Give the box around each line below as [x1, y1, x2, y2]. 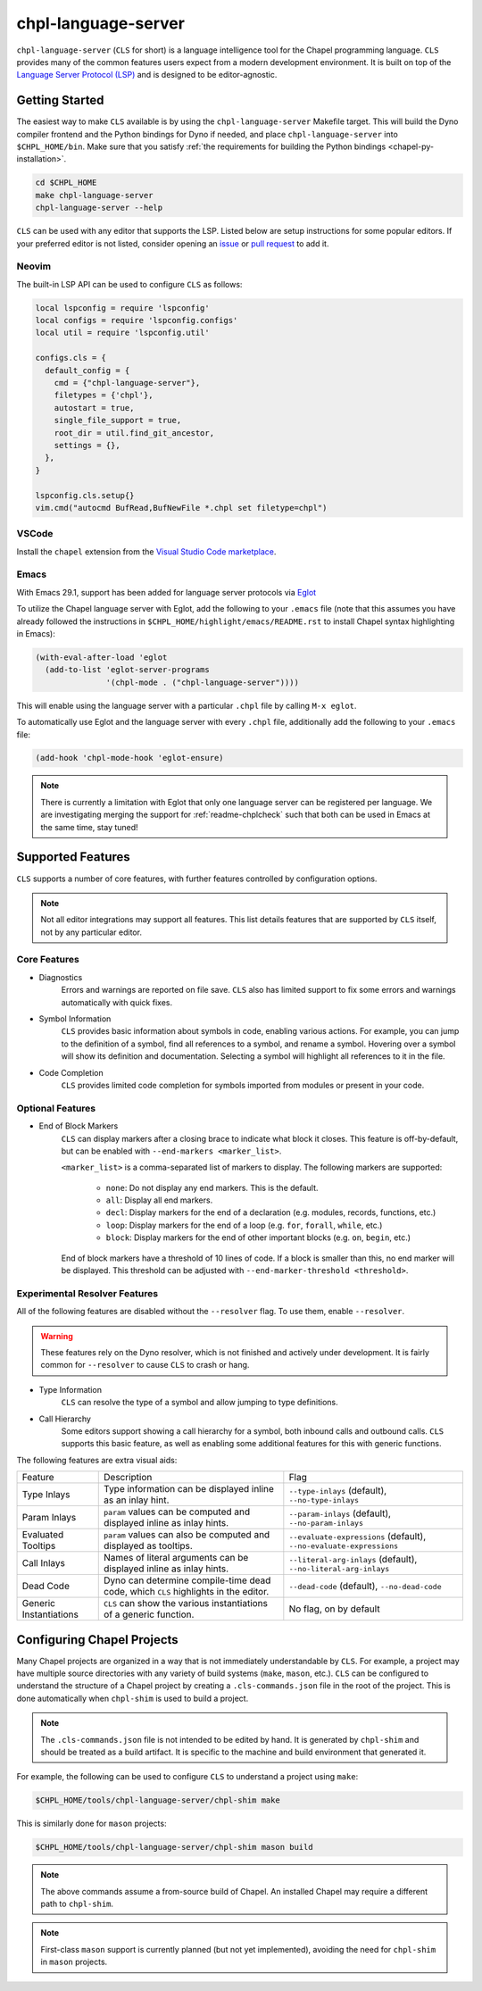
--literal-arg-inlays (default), [288, 1553, 418, 1565]
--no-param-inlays [288, 1518, 363, 1528]
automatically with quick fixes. [61, 996, 173, 1008]
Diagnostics [38, 971, 83, 982]
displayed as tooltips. [104, 1540, 194, 1553]
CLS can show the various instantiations [104, 1597, 268, 1610]
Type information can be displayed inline [104, 1483, 274, 1495]
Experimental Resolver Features [16, 1287, 159, 1299]
